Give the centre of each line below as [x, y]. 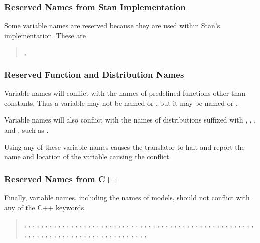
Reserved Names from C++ [62, 178]
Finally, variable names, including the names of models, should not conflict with [127, 197]
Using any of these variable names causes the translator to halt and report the [124, 146]
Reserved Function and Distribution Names [94, 74]
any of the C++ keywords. [45, 207]
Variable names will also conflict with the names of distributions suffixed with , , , [130, 120]
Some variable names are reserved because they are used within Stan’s [112, 25]
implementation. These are [45, 35]
